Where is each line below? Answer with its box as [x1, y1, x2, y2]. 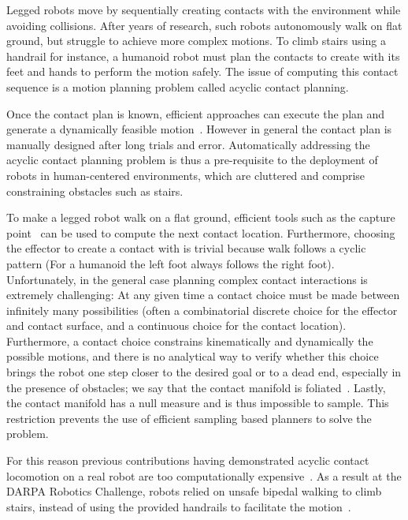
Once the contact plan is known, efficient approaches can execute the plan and [6, 105, 385, 122]
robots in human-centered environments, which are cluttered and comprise [6, 166, 365, 183]
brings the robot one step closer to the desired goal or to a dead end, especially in [6, 364, 402, 380]
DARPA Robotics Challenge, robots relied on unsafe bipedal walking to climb [6, 483, 382, 499]
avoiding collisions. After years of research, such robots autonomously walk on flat [6, 17, 402, 33]
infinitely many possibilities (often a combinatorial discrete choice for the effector [6, 301, 398, 318]
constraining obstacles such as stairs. [6, 182, 184, 199]
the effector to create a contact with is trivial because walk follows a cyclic [6, 240, 366, 256]
